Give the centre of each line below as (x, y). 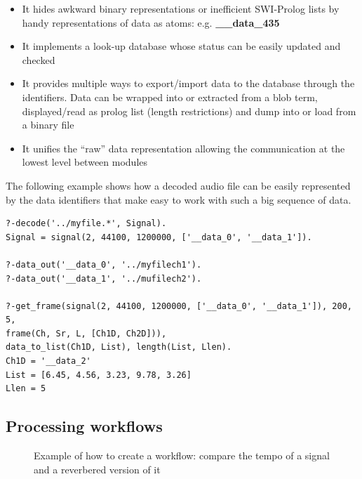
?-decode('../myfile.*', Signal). (86, 224)
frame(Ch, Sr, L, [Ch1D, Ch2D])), (86, 333)
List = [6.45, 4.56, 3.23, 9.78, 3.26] (99, 375)
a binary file (48, 125)
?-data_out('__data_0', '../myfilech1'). (104, 264)
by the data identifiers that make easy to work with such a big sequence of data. (179, 199)
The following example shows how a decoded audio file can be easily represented (178, 185)
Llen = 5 (26, 389)
